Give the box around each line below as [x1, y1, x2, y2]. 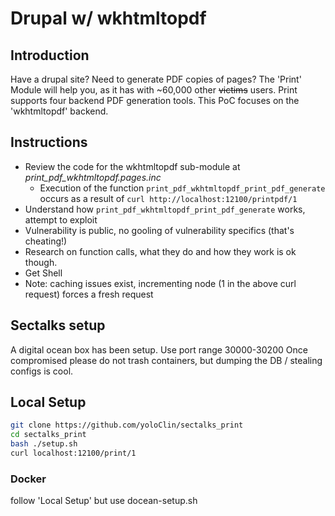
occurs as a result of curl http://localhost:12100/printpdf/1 [39, 192, 298, 204]
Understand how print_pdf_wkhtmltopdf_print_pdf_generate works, [24, 203, 306, 215]
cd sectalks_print [10, 430, 87, 440]
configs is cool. [10, 365, 74, 377]
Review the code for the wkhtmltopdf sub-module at [24, 160, 241, 172]
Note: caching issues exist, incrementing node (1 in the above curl [24, 277, 297, 289]
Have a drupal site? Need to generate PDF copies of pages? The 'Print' [10, 73, 302, 85]
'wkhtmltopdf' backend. [10, 105, 109, 117]
